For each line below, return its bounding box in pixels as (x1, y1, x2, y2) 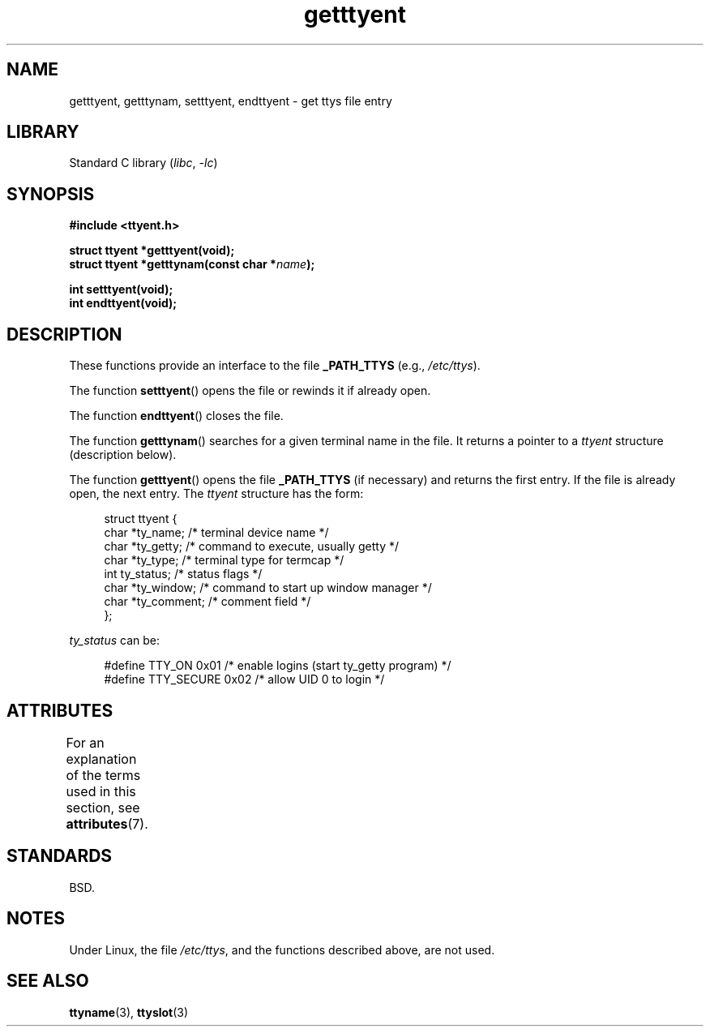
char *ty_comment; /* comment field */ (104, 594, 311, 609)
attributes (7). (66, 815, 148, 832)
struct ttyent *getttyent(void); (69, 243, 235, 258)
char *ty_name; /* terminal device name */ (104, 525, 329, 540)
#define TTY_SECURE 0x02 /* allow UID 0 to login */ (104, 672, 385, 687)
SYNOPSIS (6, 183, 95, 204)
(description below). (69, 448, 177, 462)
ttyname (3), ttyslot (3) (69, 1005, 189, 1019)
